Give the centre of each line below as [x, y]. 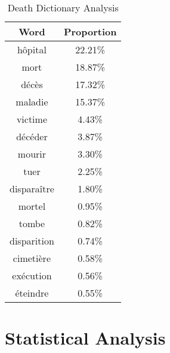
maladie [32, 102]
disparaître [32, 188]
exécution [32, 275]
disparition [32, 241]
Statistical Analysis [85, 338]
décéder [32, 136]
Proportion [90, 31]
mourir [32, 154]
